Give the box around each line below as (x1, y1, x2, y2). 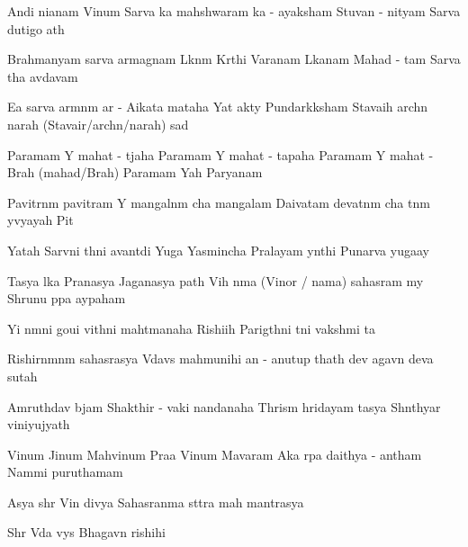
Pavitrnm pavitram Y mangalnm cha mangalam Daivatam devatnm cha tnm (7, 193, 430, 211)
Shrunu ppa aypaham (7, 289, 126, 308)
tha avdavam (7, 67, 78, 85)
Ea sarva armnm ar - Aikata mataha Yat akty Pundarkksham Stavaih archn (7, 97, 428, 116)
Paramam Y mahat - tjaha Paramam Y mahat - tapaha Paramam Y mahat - (7, 145, 434, 164)
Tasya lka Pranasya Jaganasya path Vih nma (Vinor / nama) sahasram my (7, 271, 424, 290)
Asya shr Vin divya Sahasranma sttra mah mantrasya (7, 492, 304, 511)
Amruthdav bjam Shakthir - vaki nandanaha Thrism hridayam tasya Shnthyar (7, 397, 441, 416)
